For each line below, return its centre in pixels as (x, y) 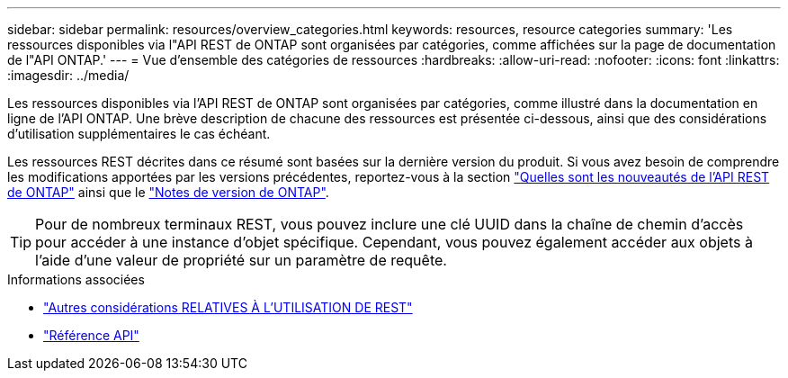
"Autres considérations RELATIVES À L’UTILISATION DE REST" (228, 307)
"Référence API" (91, 335)
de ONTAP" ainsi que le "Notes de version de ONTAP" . (168, 192)
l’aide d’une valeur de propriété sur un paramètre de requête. (241, 260)
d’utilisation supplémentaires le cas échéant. (139, 134)
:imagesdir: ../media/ (68, 75)
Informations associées (76, 279)
